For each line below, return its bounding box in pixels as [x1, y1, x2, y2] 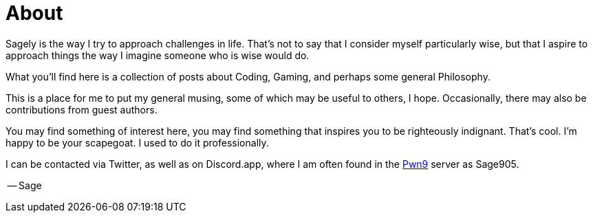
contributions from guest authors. [6, 103, 158, 116]
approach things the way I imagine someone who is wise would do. [6, 49, 310, 61]
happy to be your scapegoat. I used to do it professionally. [6, 136, 269, 149]
